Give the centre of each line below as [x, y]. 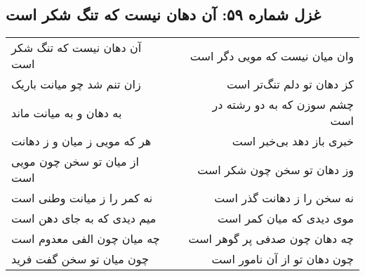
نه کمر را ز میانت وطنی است [82, 198]
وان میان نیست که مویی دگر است [272, 55]
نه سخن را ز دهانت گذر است [284, 198]
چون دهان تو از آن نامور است [283, 259]
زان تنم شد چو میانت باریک [76, 84]
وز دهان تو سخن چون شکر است [276, 169]
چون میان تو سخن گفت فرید [80, 259]
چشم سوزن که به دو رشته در [283, 105]
